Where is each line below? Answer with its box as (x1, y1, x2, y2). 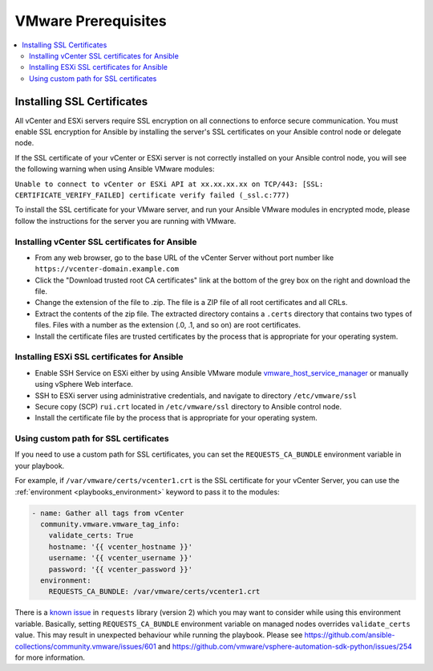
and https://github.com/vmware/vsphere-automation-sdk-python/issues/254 (157, 641, 413, 651)
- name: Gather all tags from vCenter (31, 508, 184, 518)
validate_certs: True (48, 531, 134, 540)
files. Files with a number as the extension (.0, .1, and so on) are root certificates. (34, 320, 301, 330)
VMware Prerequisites (14, 12, 168, 30)
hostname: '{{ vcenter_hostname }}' (48, 542, 192, 551)
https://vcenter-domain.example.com (34, 265, 180, 274)
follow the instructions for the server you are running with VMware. (14, 216, 237, 226)
